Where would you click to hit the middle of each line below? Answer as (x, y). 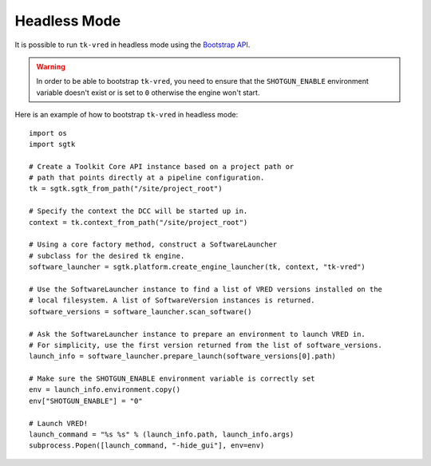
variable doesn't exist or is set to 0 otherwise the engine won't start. (148, 93)
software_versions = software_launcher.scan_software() (140, 312)
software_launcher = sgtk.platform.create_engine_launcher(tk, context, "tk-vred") (198, 267)
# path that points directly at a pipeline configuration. (147, 178)
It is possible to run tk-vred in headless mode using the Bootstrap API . (132, 45)
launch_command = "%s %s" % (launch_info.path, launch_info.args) (162, 434)
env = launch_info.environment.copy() (105, 390)
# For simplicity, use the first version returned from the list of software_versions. (206, 345)
